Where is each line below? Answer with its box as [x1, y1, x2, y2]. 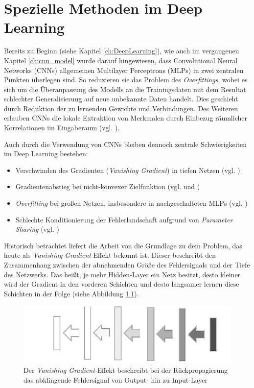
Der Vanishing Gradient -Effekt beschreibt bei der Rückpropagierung [23, 364, 228, 375]
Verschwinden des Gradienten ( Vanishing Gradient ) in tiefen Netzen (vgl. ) [15, 165, 240, 175]
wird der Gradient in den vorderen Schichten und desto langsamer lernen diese [4, 279, 239, 289]
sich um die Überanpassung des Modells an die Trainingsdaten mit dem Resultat [4, 84, 246, 94]
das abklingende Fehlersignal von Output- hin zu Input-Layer [23, 374, 208, 385]
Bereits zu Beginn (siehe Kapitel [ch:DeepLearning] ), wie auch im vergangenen [4, 46, 239, 56]
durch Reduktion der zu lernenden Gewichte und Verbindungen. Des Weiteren [4, 103, 238, 113]
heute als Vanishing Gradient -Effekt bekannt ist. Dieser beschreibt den [4, 250, 216, 260]
